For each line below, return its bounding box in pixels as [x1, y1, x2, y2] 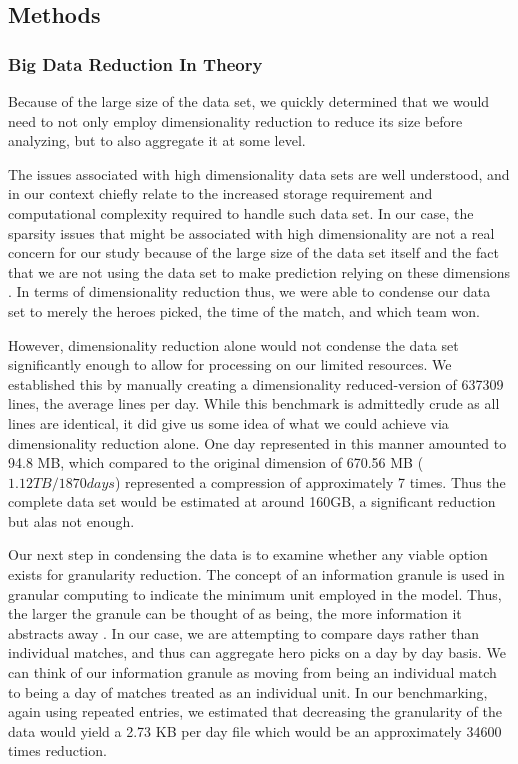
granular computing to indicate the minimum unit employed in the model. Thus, [8, 583, 502, 604]
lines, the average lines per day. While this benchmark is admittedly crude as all [8, 393, 500, 414]
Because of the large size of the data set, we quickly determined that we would [8, 91, 490, 111]
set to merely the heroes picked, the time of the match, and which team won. [8, 300, 480, 321]
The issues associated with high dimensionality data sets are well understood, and [8, 163, 510, 184]
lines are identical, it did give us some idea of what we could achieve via [8, 412, 449, 433]
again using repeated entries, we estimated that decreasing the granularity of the [8, 701, 502, 722]
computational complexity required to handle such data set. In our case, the [8, 202, 474, 223]
